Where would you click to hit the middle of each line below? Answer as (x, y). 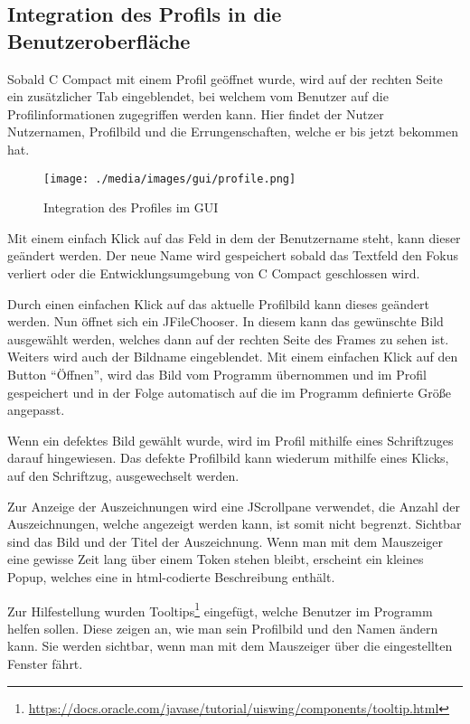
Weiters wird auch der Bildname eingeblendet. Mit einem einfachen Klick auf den (233, 357)
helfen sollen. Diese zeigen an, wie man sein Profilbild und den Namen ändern (223, 628)
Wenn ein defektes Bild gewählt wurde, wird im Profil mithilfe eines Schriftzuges (230, 440)
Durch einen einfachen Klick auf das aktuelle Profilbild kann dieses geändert (219, 303)
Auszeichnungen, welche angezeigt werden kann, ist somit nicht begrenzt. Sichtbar (235, 524)
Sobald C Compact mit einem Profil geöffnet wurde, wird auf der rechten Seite (225, 78)
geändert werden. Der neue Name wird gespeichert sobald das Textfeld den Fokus (233, 255)
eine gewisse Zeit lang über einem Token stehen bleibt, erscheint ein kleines (216, 559)
